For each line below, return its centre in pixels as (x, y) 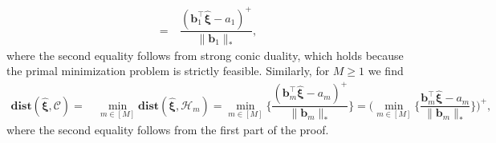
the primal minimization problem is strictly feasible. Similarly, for (168, 71)
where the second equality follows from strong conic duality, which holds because (205, 55)
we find (386, 71)
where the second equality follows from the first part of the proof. (168, 130)
